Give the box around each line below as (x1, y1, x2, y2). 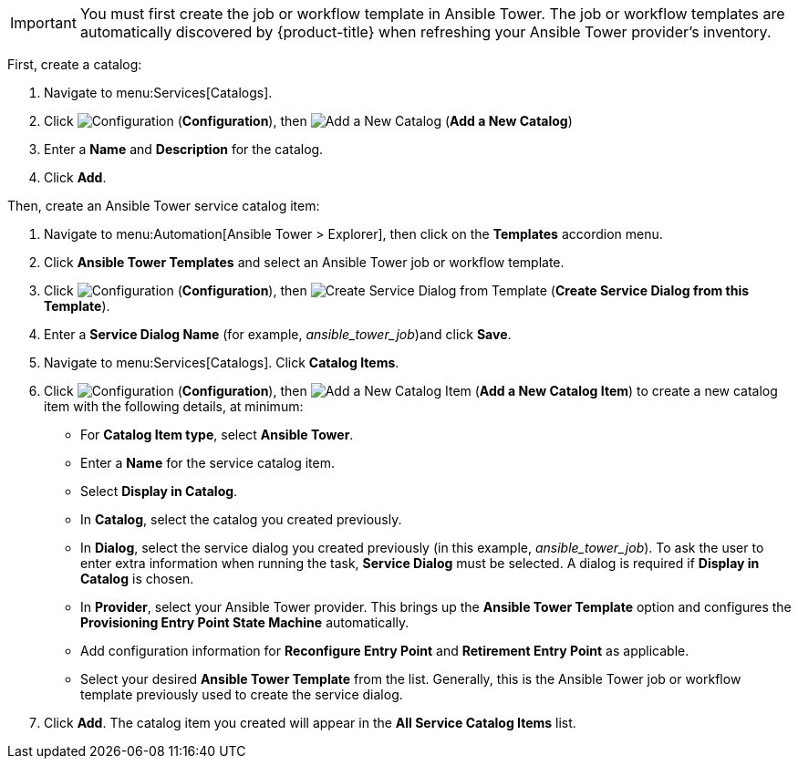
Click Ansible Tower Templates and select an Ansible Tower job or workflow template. (44, 254, 565, 270)
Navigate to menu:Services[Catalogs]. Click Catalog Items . (44, 355, 399, 370)
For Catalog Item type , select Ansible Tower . (80, 427, 354, 442)
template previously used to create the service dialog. (80, 687, 403, 702)
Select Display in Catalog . (80, 483, 238, 499)
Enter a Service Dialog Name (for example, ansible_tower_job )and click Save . (44, 326, 512, 342)
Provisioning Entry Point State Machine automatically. (80, 615, 409, 630)
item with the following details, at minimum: (44, 399, 304, 414)
